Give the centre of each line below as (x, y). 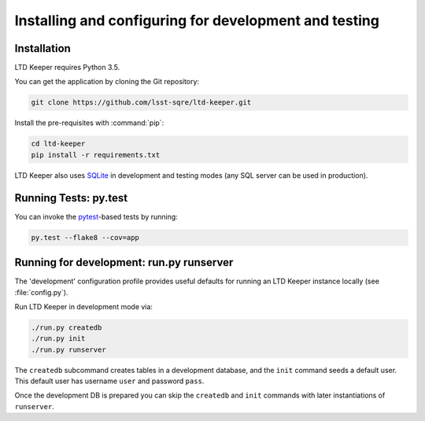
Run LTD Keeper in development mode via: (84, 306)
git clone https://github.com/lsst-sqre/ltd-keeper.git (141, 103)
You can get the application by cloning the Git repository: (107, 82)
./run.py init (58, 339)
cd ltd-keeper (58, 144)
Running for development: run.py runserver (124, 262)
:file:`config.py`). (41, 292)
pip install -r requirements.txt (96, 155)
